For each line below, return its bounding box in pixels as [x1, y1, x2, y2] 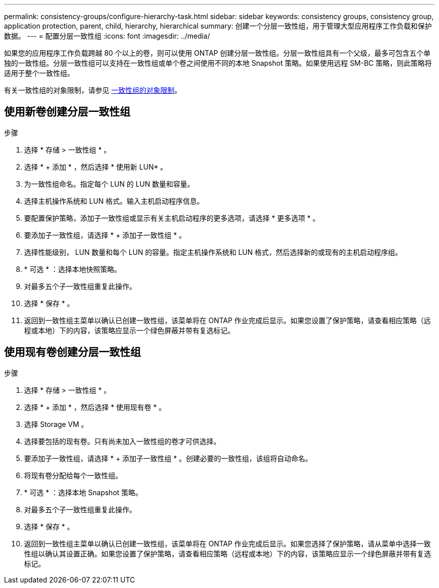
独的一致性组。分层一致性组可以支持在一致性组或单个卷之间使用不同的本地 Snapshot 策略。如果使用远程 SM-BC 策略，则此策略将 [4, 59, 432, 67]
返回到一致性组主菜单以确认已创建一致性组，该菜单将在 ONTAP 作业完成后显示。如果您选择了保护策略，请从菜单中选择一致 [24, 539, 431, 548]
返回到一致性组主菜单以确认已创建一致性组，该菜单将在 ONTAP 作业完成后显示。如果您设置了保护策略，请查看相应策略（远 [24, 316, 431, 325]
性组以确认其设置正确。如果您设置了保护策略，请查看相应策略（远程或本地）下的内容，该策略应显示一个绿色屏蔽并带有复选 [24, 549, 431, 558]
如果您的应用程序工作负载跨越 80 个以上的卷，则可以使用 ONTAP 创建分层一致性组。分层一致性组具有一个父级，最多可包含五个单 [4, 49, 430, 57]
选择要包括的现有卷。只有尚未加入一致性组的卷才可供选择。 [24, 436, 221, 446]
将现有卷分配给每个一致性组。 [24, 471, 122, 480]
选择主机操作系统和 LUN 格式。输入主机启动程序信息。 [24, 196, 204, 205]
